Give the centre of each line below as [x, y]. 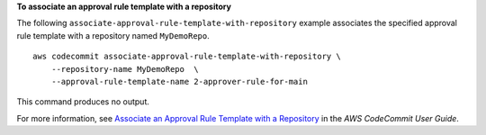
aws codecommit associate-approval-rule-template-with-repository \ [187, 57]
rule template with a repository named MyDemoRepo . [113, 35]
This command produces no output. [83, 102]
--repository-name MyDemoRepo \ [125, 69]
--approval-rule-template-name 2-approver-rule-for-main [179, 81]
